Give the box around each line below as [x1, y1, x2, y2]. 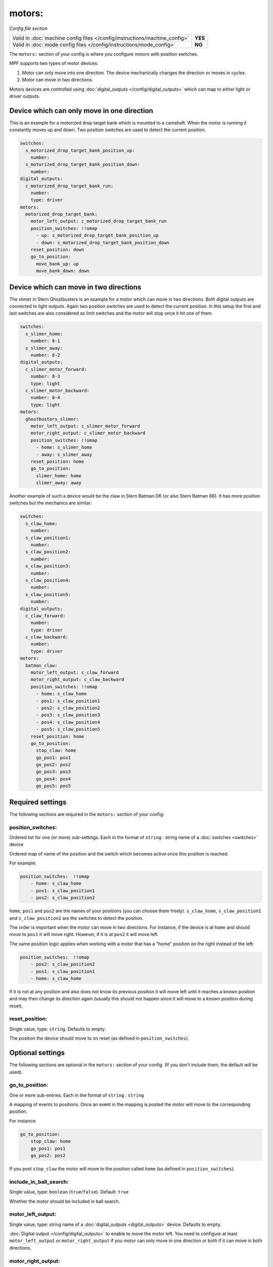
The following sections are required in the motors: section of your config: [9, 811, 164, 817]
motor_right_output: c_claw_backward [30, 677, 124, 683]
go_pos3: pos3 [36, 769, 71, 775]
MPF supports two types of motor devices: [9, 60, 99, 66]
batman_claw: [25, 662, 58, 668]
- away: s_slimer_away [36, 452, 93, 457]
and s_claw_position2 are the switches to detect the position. [9, 915, 144, 921]
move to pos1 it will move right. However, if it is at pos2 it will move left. [9, 931, 159, 938]
